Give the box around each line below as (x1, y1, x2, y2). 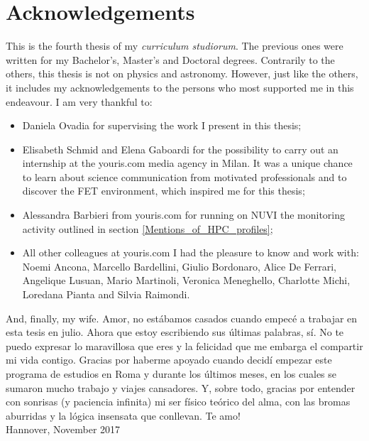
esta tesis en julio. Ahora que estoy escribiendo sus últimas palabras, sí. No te (6, 325, 344, 339)
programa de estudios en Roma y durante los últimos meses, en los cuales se (6, 366, 337, 381)
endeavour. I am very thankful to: (6, 94, 153, 109)
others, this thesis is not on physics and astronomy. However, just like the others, (6, 66, 358, 81)
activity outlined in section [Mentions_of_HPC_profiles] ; (22, 221, 273, 236)
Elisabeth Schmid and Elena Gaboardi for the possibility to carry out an (22, 141, 338, 156)
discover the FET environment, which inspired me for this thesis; (22, 183, 305, 198)
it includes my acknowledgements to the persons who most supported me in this (6, 80, 354, 94)
